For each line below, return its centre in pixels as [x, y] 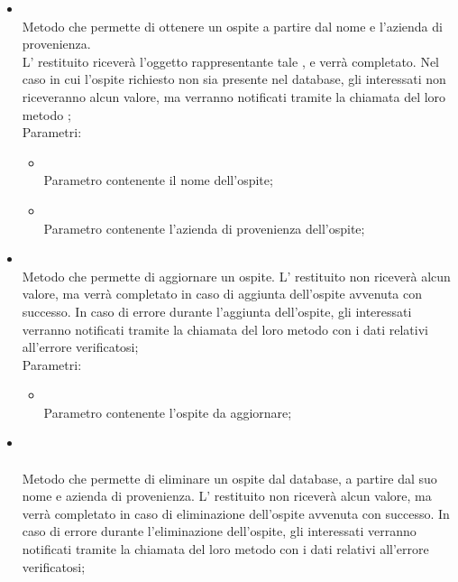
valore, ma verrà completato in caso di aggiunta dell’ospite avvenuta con [222, 294]
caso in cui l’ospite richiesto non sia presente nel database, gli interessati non [234, 79]
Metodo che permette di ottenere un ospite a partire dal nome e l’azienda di [232, 26]
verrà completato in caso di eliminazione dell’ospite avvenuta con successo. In [236, 513]
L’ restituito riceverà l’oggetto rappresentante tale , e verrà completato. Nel [230, 61]
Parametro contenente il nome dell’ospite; [158, 180]
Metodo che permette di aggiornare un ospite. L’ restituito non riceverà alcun [236, 276]
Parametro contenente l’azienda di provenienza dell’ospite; [204, 228]
